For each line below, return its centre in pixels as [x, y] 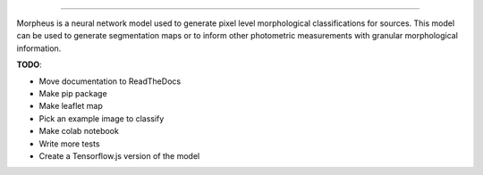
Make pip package [73, 93]
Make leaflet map [71, 106]
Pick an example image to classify [102, 118]
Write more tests [69, 144]
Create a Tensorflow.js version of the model [119, 155]
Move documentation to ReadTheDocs [110, 81]
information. [39, 48]
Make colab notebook [79, 131]
